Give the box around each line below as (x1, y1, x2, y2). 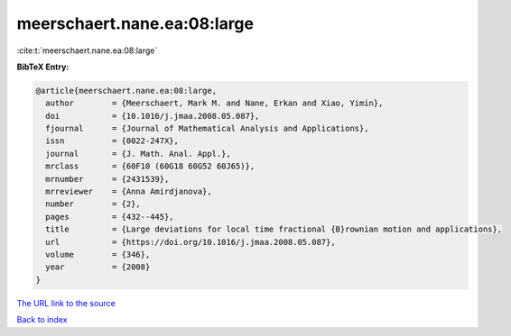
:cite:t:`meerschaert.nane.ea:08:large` (16, 45, 158, 56)
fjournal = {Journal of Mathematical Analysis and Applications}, (45, 123, 369, 134)
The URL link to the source (16, 297, 116, 308)
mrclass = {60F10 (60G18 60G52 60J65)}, (45, 161, 255, 171)
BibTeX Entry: (16, 61, 70, 72)
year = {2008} (45, 262, 151, 272)
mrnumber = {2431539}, (45, 174, 170, 184)
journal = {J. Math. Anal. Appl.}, (45, 149, 232, 159)
